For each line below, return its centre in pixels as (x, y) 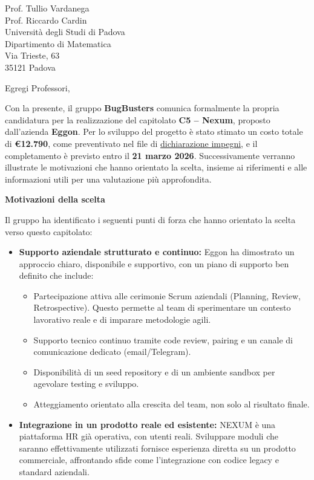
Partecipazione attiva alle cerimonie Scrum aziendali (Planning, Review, (167, 295)
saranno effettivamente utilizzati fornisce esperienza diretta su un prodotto (157, 448)
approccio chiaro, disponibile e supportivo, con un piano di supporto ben (154, 263)
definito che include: (56, 275)
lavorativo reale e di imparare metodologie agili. (122, 319)
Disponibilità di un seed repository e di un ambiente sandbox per (154, 371)
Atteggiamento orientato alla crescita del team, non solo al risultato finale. (172, 404)
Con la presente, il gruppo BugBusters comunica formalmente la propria (142, 108)
